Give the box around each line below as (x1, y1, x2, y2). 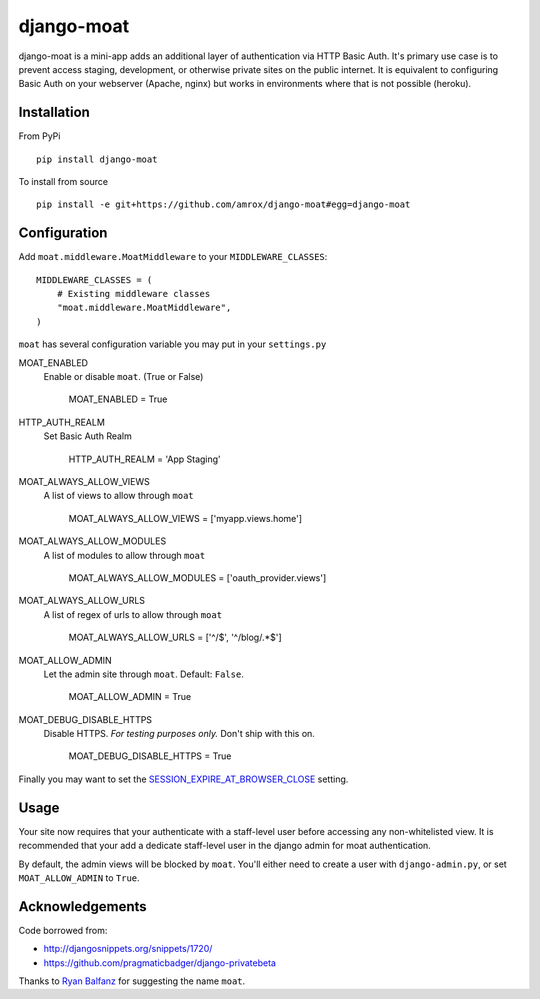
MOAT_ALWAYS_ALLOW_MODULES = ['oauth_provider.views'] (68, 571, 327, 584)
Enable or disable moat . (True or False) (43, 371, 204, 383)
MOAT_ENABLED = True (68, 393, 168, 405)
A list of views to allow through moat (43, 490, 194, 502)
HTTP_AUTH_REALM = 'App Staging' (68, 453, 222, 465)
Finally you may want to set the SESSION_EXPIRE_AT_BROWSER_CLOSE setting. (18, 773, 349, 785)
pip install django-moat (36, 153, 158, 165)
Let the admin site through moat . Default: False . (43, 668, 244, 680)
